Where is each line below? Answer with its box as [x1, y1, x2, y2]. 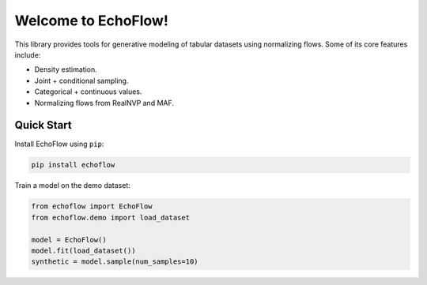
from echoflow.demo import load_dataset [31, 213, 190, 222]
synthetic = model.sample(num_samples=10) [31, 257, 198, 266]
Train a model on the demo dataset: [14, 181, 130, 190]
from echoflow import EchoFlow [31, 202, 153, 211]
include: [14, 50, 41, 59]
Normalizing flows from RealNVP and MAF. [34, 98, 174, 107]
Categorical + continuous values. [34, 87, 142, 96]
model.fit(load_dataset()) [31, 246, 136, 255]
